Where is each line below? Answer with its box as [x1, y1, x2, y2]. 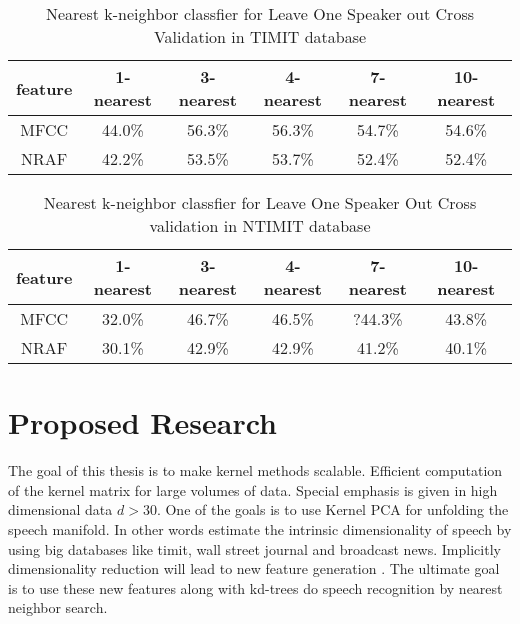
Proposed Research [8, 402, 277, 443]
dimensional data [8, 499, 113, 520]
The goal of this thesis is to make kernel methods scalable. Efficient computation [8, 460, 503, 481]
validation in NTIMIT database [149, 214, 371, 237]
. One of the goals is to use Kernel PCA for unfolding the [156, 499, 509, 520]
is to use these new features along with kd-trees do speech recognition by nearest [8, 577, 503, 598]
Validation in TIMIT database [153, 25, 367, 48]
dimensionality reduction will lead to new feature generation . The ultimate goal [8, 558, 500, 579]
